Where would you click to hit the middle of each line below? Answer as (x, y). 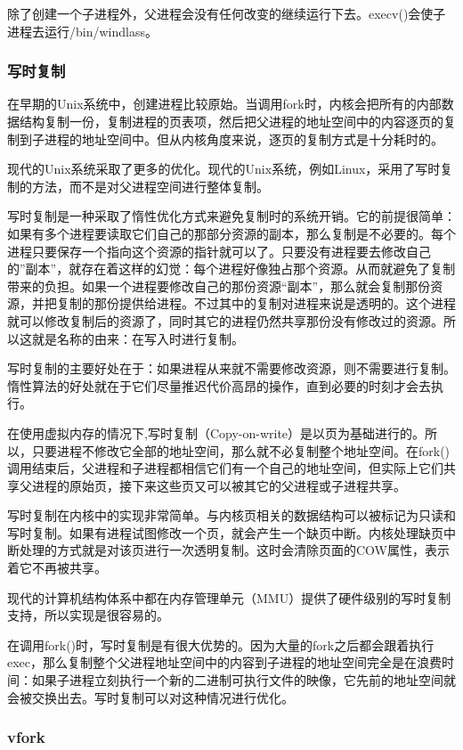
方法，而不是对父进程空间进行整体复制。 (150, 186)
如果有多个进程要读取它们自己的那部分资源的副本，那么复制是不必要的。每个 (231, 233)
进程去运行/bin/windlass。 (82, 31)
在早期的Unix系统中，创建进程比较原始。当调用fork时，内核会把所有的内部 (224, 104)
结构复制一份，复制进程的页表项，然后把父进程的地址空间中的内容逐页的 (231, 121)
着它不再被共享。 (57, 568)
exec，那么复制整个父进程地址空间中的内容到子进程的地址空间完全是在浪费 (225, 662)
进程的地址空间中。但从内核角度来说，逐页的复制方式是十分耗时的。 (244, 139)
